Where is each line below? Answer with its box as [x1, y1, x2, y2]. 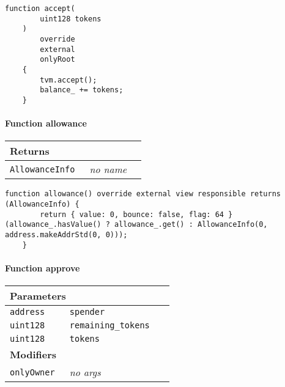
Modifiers [10, 347, 57, 362]
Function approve [5, 261, 80, 274]
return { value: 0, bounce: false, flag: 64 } [40, 210, 233, 219]
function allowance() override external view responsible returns [5, 190, 281, 199]
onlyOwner [10, 367, 55, 377]
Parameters [10, 289, 66, 303]
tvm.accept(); [40, 75, 97, 84]
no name [89, 162, 127, 177]
